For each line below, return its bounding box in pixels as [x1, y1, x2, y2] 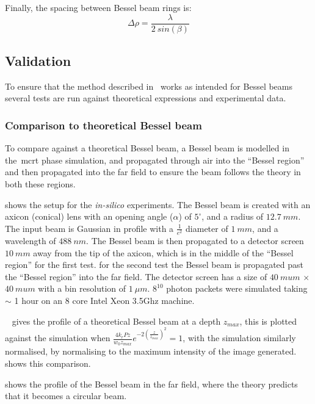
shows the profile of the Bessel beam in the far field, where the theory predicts [5, 377, 298, 390]
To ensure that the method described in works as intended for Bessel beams [5, 79, 293, 92]
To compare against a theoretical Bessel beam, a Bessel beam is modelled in [5, 142, 289, 154]
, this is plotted [239, 314, 297, 327]
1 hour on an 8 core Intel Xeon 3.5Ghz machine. [14, 294, 195, 306]
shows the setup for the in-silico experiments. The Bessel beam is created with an [5, 198, 311, 211]
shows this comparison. [5, 357, 91, 370]
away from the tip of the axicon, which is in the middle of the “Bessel [33, 246, 294, 259]
